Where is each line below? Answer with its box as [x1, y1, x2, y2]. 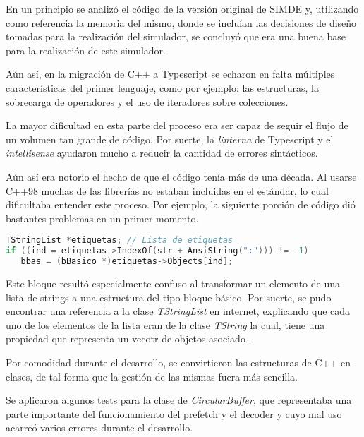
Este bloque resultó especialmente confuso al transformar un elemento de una [6, 275, 340, 290]
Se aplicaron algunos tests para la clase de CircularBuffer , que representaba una [6, 393, 352, 407]
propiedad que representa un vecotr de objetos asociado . [6, 331, 252, 346]
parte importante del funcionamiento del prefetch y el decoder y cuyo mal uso [6, 406, 342, 421]
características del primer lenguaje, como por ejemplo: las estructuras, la [6, 80, 319, 95]
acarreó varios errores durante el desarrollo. [6, 420, 193, 435]
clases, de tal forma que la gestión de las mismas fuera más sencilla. [6, 369, 298, 383]
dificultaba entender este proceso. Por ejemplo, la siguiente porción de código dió [6, 197, 356, 212]
